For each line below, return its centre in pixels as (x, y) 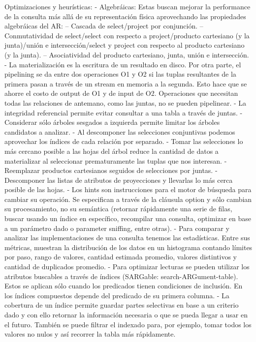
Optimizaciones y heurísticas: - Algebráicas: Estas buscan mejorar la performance (128, 6)
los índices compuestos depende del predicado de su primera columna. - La (117, 295)
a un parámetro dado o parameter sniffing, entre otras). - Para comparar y (117, 228)
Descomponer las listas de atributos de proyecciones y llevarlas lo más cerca (119, 180)
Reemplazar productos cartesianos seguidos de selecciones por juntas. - (111, 170)
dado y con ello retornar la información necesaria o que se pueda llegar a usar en (126, 314)
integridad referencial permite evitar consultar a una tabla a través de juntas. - (124, 112)
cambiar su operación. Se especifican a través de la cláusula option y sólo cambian (128, 199)
